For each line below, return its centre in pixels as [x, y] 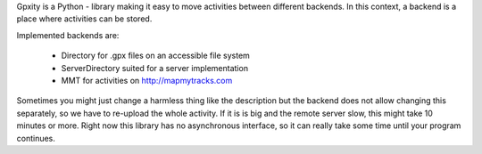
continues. [36, 138]
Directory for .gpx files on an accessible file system [155, 56]
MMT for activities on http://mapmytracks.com [147, 80]
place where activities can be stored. [84, 19]
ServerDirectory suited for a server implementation [155, 68]
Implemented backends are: [68, 35]
